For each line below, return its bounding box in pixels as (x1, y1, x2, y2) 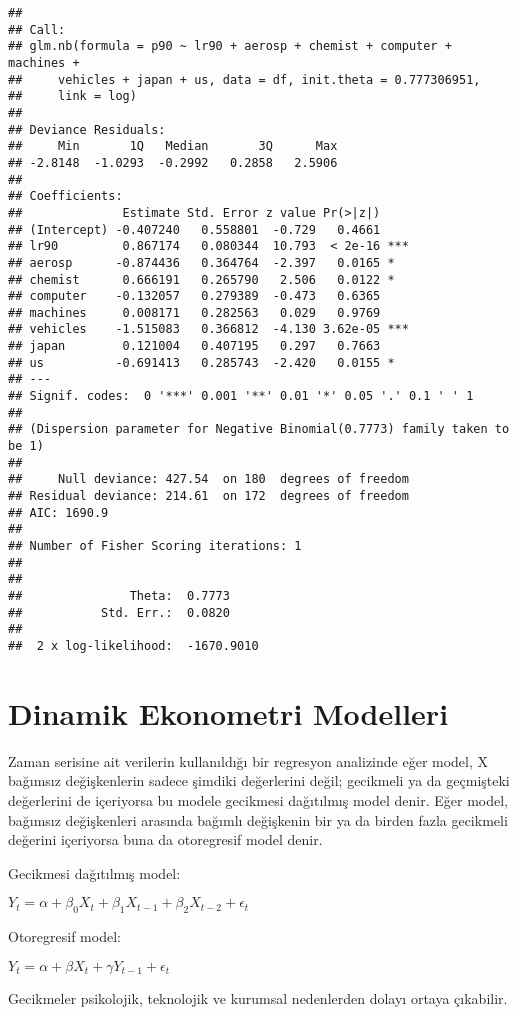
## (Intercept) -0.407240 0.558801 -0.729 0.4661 (8, 222, 381, 237)
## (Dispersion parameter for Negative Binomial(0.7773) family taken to (8, 422, 510, 437)
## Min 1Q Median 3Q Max (8, 139, 338, 154)
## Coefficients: (8, 189, 123, 204)
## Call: (8, 22, 66, 37)
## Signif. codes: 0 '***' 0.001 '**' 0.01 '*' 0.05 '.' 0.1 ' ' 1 (8, 389, 474, 404)
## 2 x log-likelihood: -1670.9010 (8, 638, 259, 653)
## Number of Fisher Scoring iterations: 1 (8, 539, 302, 553)
